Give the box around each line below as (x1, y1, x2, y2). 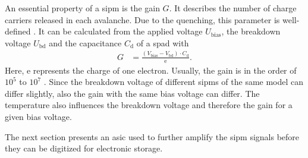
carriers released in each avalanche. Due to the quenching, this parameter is (5, 13, 280, 26)
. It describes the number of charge (169, 2, 297, 14)
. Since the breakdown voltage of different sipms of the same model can (43, 75, 304, 88)
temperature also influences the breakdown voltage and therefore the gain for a (5, 99, 293, 111)
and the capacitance (49, 36, 122, 49)
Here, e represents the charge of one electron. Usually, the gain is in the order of (5, 64, 297, 76)
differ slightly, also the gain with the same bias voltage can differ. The (5, 87, 260, 99)
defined (5, 25, 31, 37)
